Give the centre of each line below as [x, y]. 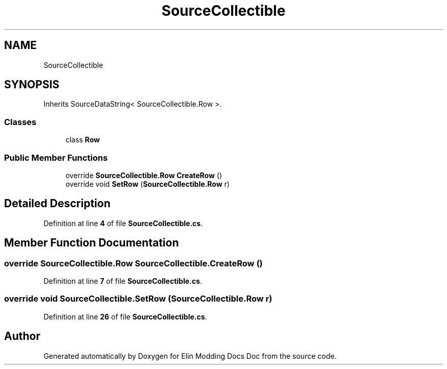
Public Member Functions [56, 157]
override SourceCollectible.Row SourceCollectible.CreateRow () [133, 263]
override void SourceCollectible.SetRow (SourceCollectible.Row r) [138, 299]
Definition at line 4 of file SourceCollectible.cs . [123, 223]
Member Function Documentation [92, 243]
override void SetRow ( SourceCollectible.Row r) [147, 184]
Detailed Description [57, 204]
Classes [20, 122]
